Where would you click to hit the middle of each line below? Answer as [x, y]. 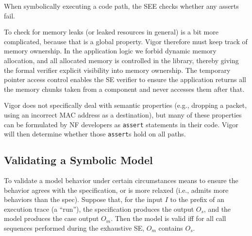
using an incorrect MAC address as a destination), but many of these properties [123, 114]
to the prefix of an [197, 199]
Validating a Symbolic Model [78, 160]
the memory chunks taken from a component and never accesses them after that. [124, 89]
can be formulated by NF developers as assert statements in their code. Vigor [121, 124]
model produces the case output [51, 218]
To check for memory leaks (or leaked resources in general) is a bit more [111, 32]
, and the [217, 209]
